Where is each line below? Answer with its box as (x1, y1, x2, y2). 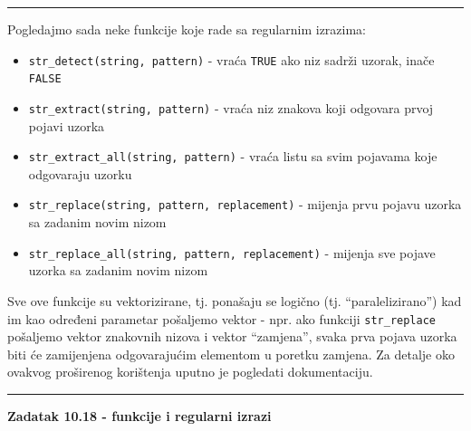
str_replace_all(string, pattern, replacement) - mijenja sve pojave (28, 243, 436, 262)
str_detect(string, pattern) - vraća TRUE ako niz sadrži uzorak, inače (28, 50, 435, 69)
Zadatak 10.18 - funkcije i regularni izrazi (7, 406, 272, 425)
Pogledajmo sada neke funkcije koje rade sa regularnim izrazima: (7, 20, 367, 38)
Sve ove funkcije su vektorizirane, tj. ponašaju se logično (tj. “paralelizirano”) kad (7, 291, 462, 310)
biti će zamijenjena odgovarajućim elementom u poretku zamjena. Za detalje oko (7, 344, 455, 363)
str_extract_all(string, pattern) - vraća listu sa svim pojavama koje (28, 147, 437, 166)
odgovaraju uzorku (28, 164, 132, 183)
